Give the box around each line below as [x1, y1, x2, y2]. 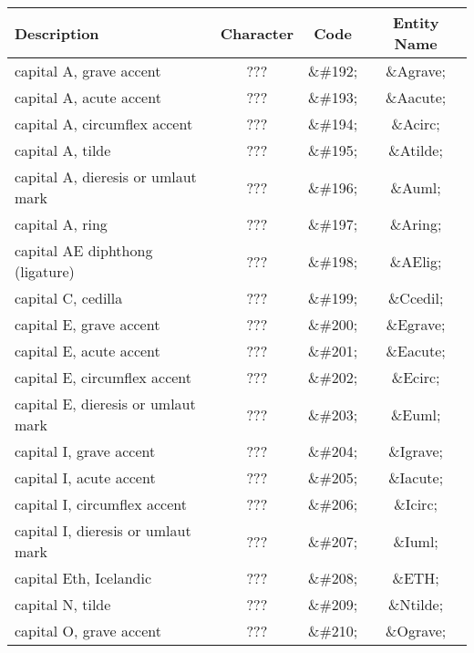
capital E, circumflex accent [15, 367, 192, 388]
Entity [392, 12, 439, 33]
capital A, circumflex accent [15, 113, 193, 134]
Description [15, 22, 99, 44]
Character [220, 22, 294, 44]
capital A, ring [15, 213, 108, 234]
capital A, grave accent [15, 60, 161, 81]
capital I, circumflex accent [15, 493, 187, 514]
